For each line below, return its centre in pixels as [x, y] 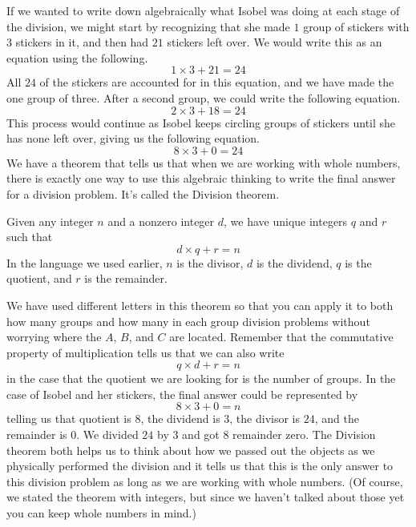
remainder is [37, 434]
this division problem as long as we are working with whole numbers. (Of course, [205, 481]
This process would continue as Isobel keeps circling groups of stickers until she [201, 122]
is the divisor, [210, 262]
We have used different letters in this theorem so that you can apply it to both [200, 305]
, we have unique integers [286, 221]
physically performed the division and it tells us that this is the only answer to [200, 466]
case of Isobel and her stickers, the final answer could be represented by [182, 394]
